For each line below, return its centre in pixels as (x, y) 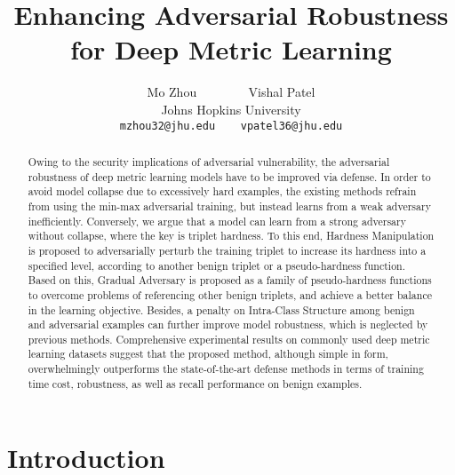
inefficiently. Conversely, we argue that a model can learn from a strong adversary (217, 221)
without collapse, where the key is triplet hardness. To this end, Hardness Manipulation (231, 236)
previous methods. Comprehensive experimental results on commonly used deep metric (229, 339)
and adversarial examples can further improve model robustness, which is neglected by (228, 325)
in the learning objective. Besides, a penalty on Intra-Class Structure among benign (221, 309)
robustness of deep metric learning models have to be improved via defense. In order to (229, 176)
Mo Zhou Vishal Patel (231, 92)
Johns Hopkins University (231, 109)
